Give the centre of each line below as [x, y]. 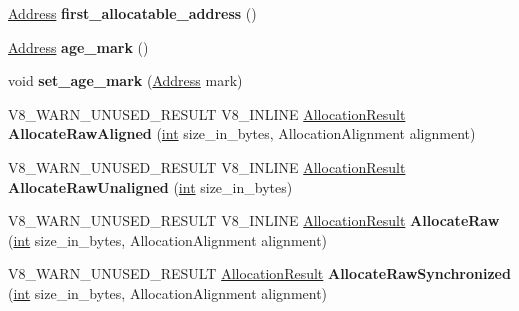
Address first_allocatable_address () [132, 13]
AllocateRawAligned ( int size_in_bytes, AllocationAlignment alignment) [242, 133]
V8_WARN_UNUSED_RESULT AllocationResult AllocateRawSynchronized [259, 273]
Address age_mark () [78, 46]
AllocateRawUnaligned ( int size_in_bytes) [150, 186]
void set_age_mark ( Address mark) [125, 80]
